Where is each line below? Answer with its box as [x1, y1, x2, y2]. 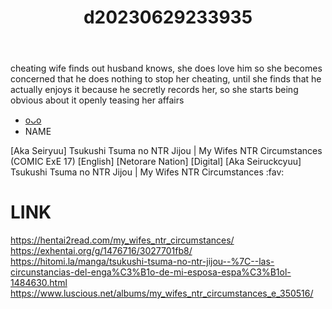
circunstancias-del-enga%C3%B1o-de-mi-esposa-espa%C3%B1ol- [10, 266, 292, 278]
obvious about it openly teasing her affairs [10, 94, 185, 106]
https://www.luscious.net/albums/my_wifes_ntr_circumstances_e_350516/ [10, 287, 314, 300]
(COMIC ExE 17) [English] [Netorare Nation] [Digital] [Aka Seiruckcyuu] [10, 156, 302, 168]
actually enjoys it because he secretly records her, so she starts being [10, 84, 299, 96]
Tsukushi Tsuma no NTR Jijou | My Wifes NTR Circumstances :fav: [10, 166, 285, 178]
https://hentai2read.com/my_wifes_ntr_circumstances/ [10, 234, 235, 246]
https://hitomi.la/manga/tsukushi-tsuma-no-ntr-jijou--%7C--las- [10, 256, 275, 268]
